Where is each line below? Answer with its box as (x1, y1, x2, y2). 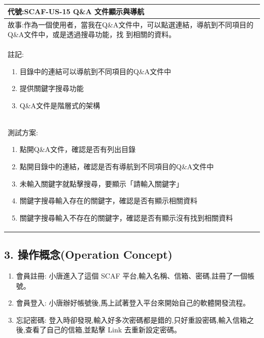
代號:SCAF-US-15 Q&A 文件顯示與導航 (8, 6, 145, 16)
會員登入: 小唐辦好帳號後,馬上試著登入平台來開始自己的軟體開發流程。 (16, 297, 250, 308)
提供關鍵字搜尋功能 (19, 83, 84, 94)
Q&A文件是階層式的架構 (19, 100, 101, 110)
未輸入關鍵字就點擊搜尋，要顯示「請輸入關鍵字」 (19, 178, 183, 189)
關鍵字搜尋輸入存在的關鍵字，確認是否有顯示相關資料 (19, 195, 197, 206)
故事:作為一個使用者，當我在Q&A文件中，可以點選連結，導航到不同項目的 (8, 19, 254, 29)
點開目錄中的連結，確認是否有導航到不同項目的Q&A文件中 (19, 161, 214, 171)
